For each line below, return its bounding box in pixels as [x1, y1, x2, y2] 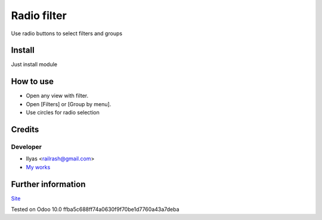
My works [26, 163, 51, 171]
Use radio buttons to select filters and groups [11, 30, 122, 37]
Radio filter [11, 9, 67, 22]
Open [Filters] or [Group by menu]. [26, 100, 112, 107]
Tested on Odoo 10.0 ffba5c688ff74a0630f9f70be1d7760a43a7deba [11, 206, 179, 213]
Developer [11, 142, 42, 151]
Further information [11, 179, 86, 189]
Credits [11, 124, 39, 134]
